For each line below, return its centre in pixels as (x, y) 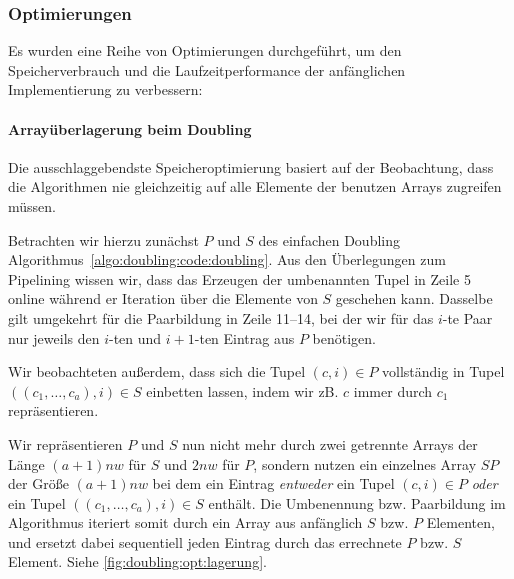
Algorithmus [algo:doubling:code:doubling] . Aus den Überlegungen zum (227, 259)
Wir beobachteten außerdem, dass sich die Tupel (157, 371)
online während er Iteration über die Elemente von (163, 298)
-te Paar (467, 317)
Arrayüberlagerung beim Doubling (130, 128)
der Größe (38, 483)
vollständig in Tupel (443, 371)
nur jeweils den (54, 337)
